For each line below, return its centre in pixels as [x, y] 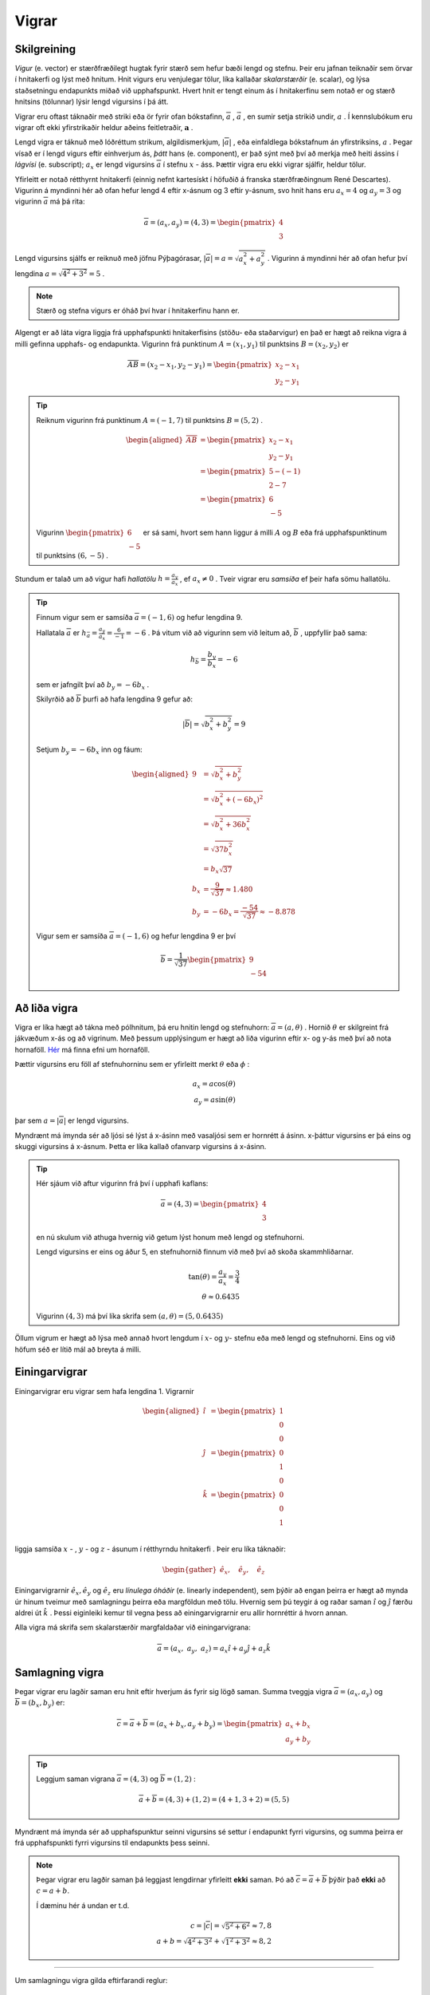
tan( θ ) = [203, 1276]
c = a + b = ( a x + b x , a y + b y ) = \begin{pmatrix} [199, 1724]
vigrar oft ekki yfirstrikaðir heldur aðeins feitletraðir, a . [104, 128]
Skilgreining [45, 49]
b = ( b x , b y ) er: [40, 1704]
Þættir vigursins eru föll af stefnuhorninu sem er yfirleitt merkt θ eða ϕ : [132, 1064]
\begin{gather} [190, 1569]
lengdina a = [36, 273]
